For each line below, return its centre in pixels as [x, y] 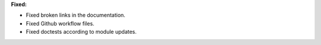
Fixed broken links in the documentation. [76, 15]
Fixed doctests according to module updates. [81, 32]
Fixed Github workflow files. [60, 23]
